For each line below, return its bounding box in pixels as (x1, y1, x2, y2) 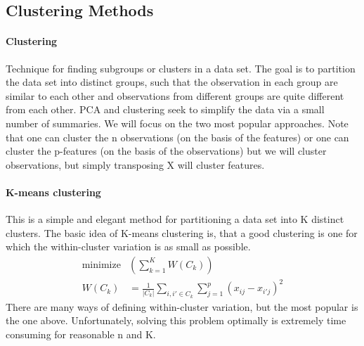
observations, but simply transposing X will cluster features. (6, 157, 265, 172)
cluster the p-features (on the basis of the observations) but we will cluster (6, 143, 327, 158)
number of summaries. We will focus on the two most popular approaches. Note (6, 115, 349, 130)
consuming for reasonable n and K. (6, 326, 156, 341)
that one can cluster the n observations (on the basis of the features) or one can (6, 129, 349, 144)
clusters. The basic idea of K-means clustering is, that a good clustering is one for (6, 225, 358, 240)
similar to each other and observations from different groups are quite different (6, 88, 344, 103)
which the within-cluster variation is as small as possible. (6, 239, 251, 254)
